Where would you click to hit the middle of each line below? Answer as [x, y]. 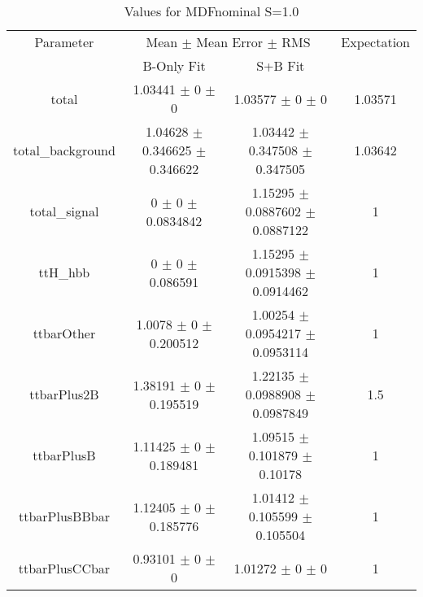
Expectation [375, 42]
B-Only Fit [174, 65]
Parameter [64, 42]
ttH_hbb [64, 272]
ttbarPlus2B [64, 394]
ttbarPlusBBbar [64, 516]
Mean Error [230, 42]
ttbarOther [64, 333]
